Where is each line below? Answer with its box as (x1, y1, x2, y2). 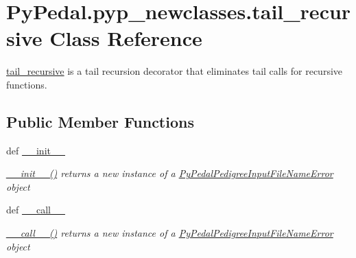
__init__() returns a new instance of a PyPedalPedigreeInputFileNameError (6, 166, 333, 180)
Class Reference (49, 24, 202, 52)
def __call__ (6, 202, 65, 217)
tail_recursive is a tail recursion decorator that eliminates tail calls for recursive (6, 64, 343, 78)
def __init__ (6, 143, 65, 157)
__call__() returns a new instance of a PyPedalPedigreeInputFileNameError (6, 226, 333, 240)
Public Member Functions (6, 110, 194, 132)
